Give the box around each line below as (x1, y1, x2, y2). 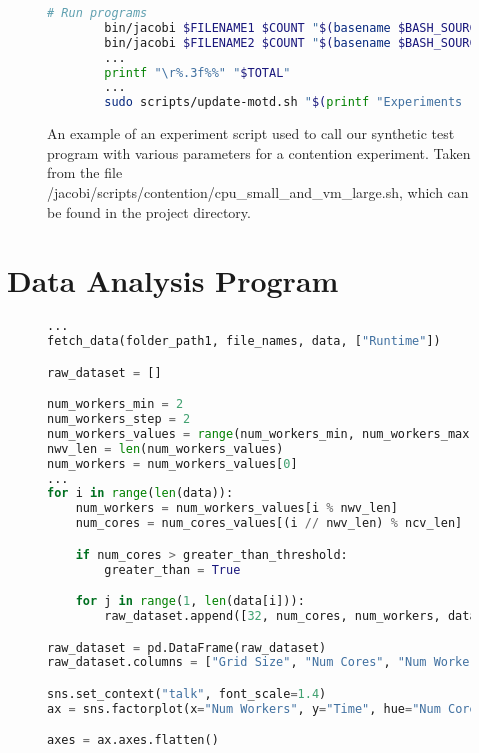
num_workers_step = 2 (47, 412, 191, 427)
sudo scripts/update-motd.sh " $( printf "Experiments (104, 95, 463, 110)
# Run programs (47, 6, 148, 20)
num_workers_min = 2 (47, 397, 184, 412)
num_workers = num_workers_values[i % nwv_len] (75, 501, 398, 516)
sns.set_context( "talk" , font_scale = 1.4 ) (47, 686, 327, 701)
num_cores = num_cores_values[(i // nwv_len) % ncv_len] (75, 516, 463, 531)
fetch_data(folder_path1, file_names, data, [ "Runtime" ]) (47, 334, 441, 349)
